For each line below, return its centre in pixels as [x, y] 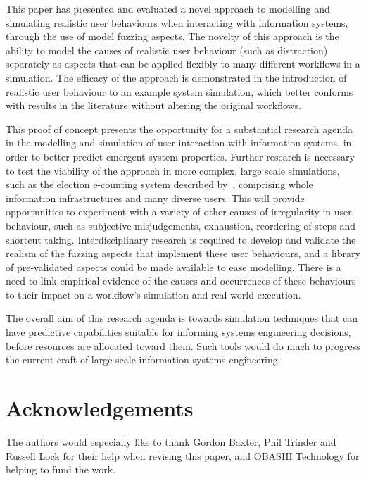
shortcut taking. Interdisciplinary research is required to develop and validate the [181, 239]
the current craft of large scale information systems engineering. [143, 360]
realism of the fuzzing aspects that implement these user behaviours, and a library [183, 253]
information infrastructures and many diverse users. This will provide [155, 198]
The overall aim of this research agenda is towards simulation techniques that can [182, 318]
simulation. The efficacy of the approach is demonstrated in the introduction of [176, 77]
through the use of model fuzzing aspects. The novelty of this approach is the [172, 36]
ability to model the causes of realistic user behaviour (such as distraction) [167, 50]
